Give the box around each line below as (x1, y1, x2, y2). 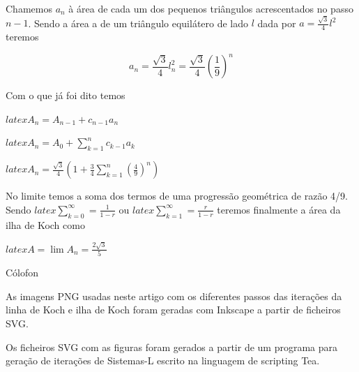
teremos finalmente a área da (217, 202, 341, 216)
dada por (257, 15, 296, 30)
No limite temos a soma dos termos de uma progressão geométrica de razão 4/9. (6, 188, 348, 203)
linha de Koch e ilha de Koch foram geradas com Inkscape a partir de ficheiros (6, 302, 341, 317)
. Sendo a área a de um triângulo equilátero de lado (28, 15, 249, 30)
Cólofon (6, 265, 39, 280)
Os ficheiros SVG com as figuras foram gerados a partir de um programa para (6, 339, 338, 354)
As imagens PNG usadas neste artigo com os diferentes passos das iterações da (6, 288, 342, 303)
